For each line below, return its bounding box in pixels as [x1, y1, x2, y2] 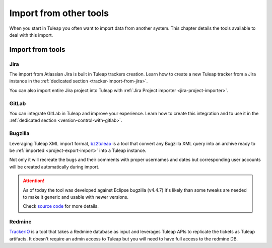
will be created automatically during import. [9, 163, 100, 170]
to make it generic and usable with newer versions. [23, 194, 128, 200]
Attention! [23, 178, 45, 184]
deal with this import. [9, 32, 53, 38]
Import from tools [9, 45, 65, 54]
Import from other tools [9, 8, 109, 19]
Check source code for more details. [23, 203, 99, 209]
